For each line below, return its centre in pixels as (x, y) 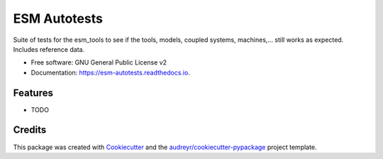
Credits (30, 130)
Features (33, 93)
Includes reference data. (49, 49)
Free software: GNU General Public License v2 (99, 62)
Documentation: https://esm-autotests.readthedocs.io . (111, 72)
